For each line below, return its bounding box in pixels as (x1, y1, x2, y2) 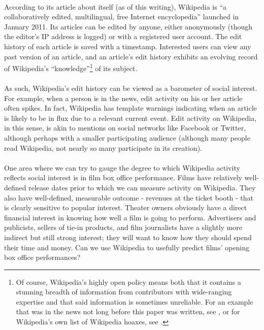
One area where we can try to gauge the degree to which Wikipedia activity (4, 162, 240, 173)
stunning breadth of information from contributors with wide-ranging (16, 286, 232, 297)
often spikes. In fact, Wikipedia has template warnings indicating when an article (4, 103, 257, 113)
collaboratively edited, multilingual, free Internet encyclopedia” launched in (4, 11, 239, 22)
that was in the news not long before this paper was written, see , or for (16, 306, 240, 317)
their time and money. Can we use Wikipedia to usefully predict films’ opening (4, 242, 249, 252)
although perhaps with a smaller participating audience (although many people (4, 132, 250, 143)
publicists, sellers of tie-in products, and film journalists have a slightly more (4, 222, 243, 233)
